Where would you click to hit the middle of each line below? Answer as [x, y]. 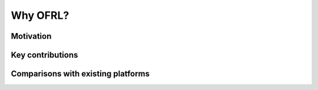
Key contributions [44, 55]
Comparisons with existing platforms [80, 74]
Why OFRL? [40, 15]
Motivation [31, 36]
